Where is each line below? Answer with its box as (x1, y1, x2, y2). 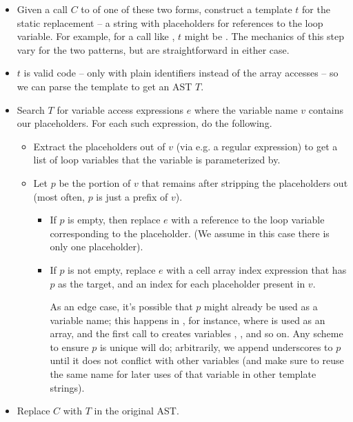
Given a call (17, 2, 68, 16)
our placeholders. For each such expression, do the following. (17, 116, 272, 130)
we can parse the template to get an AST (17, 79, 192, 93)
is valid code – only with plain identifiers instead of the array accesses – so (23, 66, 339, 80)
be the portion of (59, 175, 131, 190)
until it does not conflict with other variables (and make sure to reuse (50, 353, 344, 368)
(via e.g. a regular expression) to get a (176, 139, 338, 153)
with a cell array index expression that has (166, 262, 347, 277)
